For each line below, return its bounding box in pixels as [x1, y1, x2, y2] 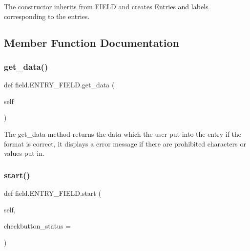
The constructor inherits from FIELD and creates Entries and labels [4, 1, 208, 11]
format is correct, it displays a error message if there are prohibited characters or [4, 138, 246, 148]
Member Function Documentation [4, 35, 180, 50]
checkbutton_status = [4, 221, 71, 231]
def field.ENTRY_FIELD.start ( [4, 188, 101, 198]
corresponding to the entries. [4, 11, 90, 21]
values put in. [4, 148, 44, 158]
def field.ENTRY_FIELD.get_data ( [4, 80, 115, 90]
